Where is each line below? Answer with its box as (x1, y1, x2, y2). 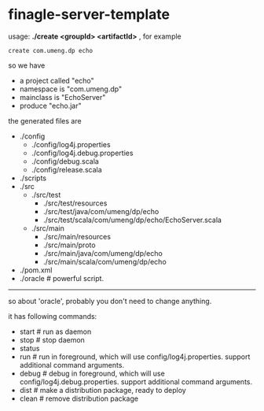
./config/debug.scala (31, 156, 100, 166)
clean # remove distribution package (19, 394, 139, 403)
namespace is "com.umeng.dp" (19, 84, 123, 94)
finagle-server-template (8, 6, 170, 24)
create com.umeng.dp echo (8, 46, 93, 54)
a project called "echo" (19, 76, 94, 85)
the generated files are (8, 116, 82, 125)
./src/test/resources (42, 198, 108, 208)
